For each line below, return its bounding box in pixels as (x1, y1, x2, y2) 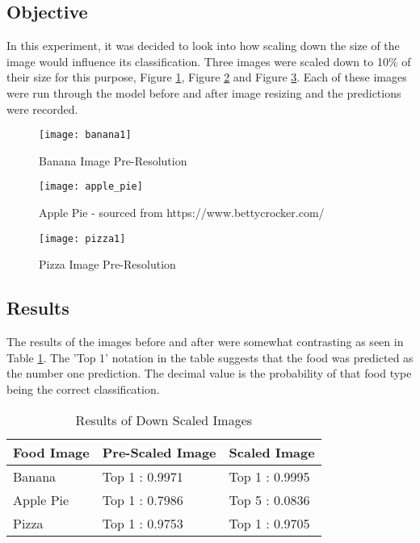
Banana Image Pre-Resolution (39, 152, 187, 169)
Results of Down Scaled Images (75, 410, 253, 429)
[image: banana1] (39, 129, 132, 141)
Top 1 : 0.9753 (102, 513, 183, 533)
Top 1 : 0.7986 (102, 490, 183, 509)
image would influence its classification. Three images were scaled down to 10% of (6, 52, 411, 69)
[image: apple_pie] (39, 181, 143, 193)
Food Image (13, 442, 90, 462)
